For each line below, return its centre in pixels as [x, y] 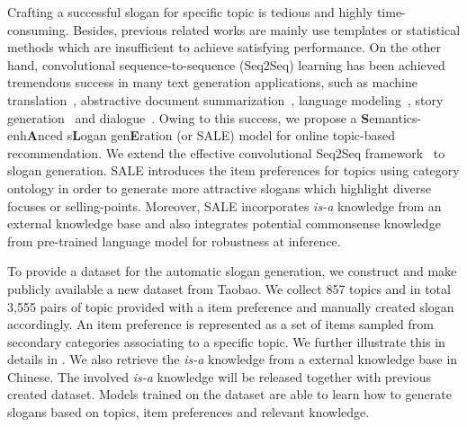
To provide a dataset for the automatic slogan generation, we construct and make [232, 271]
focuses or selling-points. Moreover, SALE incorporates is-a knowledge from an [225, 205]
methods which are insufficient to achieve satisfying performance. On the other [224, 47]
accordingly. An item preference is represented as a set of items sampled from [220, 324]
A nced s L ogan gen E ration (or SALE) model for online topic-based [211, 135]
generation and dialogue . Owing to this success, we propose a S [189, 117]
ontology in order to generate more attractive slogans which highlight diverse [220, 187]
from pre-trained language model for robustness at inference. [174, 240]
